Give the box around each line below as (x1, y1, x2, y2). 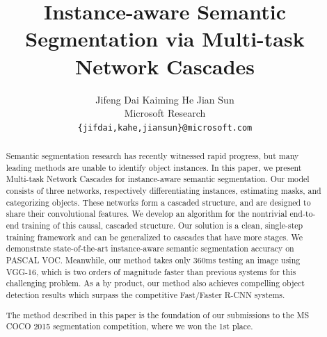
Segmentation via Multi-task (25, 24, 305, 53)
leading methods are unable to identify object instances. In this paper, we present (6, 161, 302, 173)
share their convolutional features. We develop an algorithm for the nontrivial (6, 208, 287, 220)
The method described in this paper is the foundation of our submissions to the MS (6, 309, 310, 320)
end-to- (289, 208, 316, 220)
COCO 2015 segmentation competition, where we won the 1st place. (6, 320, 253, 332)
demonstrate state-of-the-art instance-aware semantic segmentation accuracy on (6, 243, 294, 254)
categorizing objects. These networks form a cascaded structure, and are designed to (6, 196, 311, 208)
